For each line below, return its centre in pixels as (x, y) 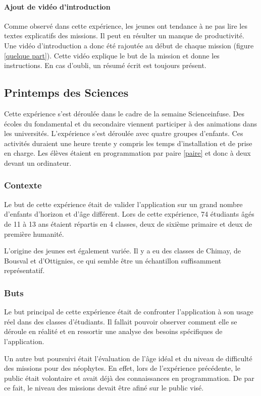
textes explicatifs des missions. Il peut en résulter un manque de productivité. (124, 36)
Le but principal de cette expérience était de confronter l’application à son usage (129, 312)
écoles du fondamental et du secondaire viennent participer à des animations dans (131, 123)
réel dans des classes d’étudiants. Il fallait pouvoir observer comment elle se (121, 321)
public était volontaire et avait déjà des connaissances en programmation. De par (129, 378)
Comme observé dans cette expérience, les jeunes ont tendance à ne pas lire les (126, 25)
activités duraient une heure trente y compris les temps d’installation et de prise (128, 143)
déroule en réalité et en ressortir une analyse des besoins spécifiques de (113, 331)
